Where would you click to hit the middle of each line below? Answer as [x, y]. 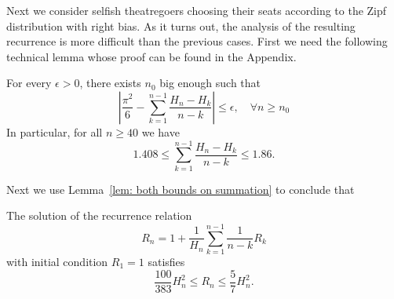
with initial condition [57, 261]
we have [161, 131]
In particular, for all [55, 131]
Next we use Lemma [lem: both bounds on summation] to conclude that [181, 189]
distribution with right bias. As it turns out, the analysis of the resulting [181, 26]
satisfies [166, 261]
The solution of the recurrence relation [99, 215]
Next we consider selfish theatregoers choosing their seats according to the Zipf [197, 10]
